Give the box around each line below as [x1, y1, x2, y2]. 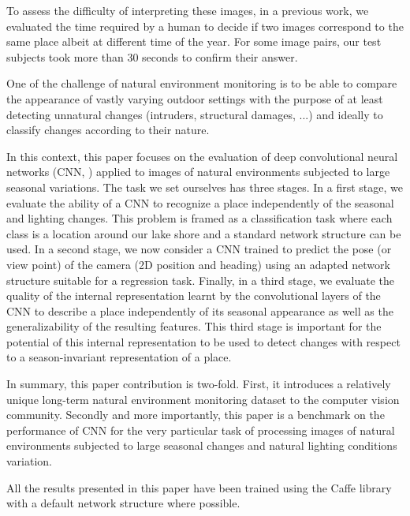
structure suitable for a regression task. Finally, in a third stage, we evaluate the [6, 271, 395, 288]
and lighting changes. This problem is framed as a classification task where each [6, 210, 393, 226]
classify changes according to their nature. [6, 122, 210, 138]
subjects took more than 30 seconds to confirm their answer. [6, 48, 298, 65]
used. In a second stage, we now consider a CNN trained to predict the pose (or [6, 241, 392, 257]
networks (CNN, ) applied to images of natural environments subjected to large [6, 163, 390, 180]
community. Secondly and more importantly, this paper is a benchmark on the [6, 406, 385, 423]
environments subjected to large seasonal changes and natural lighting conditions [6, 437, 397, 454]
